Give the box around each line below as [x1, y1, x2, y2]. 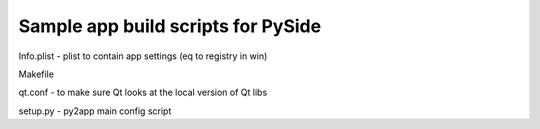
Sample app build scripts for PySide [18, 15, 322, 37]
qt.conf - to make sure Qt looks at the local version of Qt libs [18, 86, 268, 99]
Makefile [18, 68, 55, 80]
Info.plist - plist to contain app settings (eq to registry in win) [18, 50, 268, 62]
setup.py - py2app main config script [18, 105, 172, 117]
